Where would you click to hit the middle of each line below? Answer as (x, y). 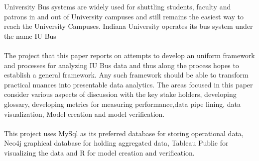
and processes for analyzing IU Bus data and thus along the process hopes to (122, 65)
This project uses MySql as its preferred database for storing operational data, (124, 133)
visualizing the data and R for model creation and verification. (99, 152)
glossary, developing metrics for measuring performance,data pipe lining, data (123, 104)
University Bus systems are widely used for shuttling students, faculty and (118, 6)
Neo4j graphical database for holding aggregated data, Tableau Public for (116, 143)
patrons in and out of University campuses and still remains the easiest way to (124, 16)
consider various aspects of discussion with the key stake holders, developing (120, 94)
